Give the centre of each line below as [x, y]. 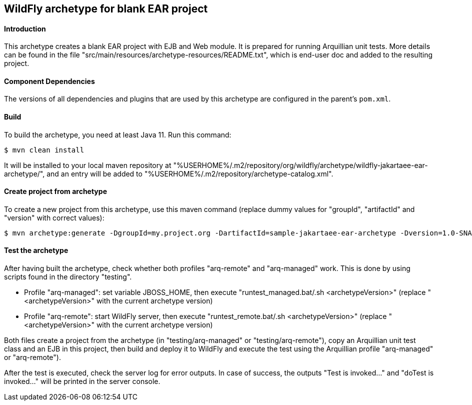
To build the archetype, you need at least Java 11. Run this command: [118, 134]
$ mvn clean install [44, 150]
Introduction [25, 28]
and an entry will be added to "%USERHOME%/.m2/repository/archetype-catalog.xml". [190, 173]
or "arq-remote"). [32, 357]
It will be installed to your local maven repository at [88, 165]
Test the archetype [36, 250]
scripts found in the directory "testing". [68, 277]
